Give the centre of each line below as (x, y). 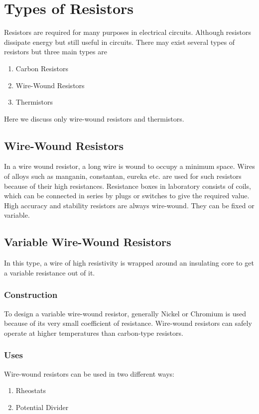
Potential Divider (42, 407)
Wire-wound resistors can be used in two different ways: (89, 373)
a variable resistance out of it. (50, 272)
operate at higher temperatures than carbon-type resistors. (94, 333)
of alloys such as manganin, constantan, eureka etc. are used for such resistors (123, 176)
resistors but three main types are (56, 52)
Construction (31, 295)
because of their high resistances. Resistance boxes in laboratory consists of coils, (128, 186)
